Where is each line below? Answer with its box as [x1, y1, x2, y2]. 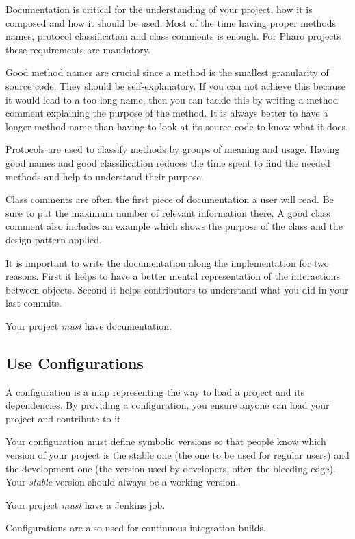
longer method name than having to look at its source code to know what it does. [5, 119, 348, 133]
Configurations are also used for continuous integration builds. [5, 520, 266, 535]
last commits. [5, 296, 62, 310]
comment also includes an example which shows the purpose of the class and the [5, 219, 343, 233]
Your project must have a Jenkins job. [5, 497, 166, 512]
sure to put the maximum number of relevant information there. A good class [5, 205, 330, 219]
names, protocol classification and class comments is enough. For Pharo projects [5, 29, 341, 43]
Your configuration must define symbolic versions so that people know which [5, 434, 326, 448]
